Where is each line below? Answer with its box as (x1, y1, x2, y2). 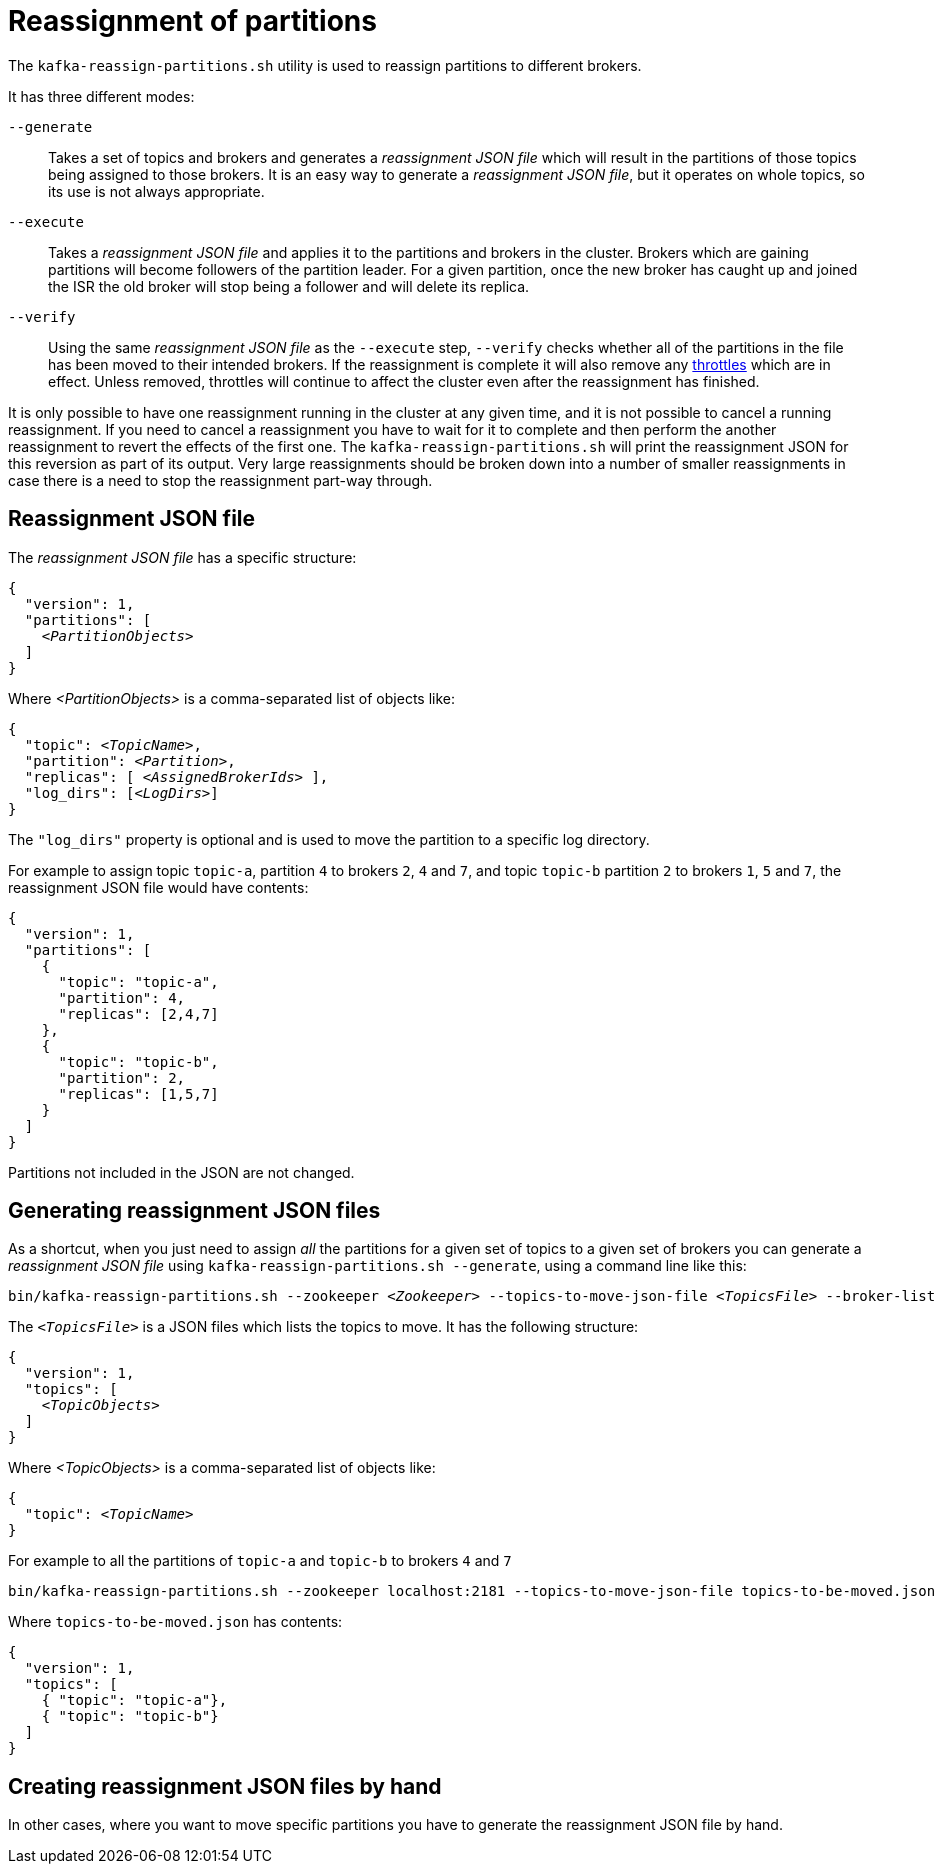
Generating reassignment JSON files (8, 1198, 381, 1224)
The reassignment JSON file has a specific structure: (8, 548, 357, 566)
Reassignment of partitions (8, 4, 377, 38)
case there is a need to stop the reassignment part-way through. (8, 471, 433, 489)
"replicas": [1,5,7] (58, 1085, 219, 1102)
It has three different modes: (8, 87, 195, 105)
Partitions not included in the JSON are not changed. (8, 1163, 355, 1181)
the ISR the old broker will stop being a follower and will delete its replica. (48, 277, 530, 295)
